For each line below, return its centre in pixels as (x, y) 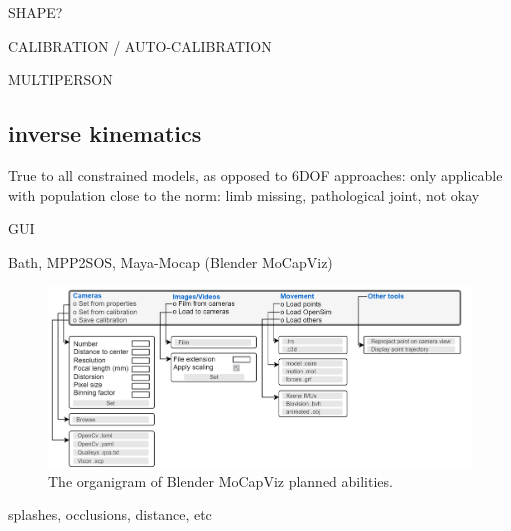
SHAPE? (35, 12)
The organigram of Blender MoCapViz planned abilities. (220, 480)
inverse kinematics (105, 133)
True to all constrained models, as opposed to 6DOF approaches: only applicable (255, 174)
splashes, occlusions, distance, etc (110, 514)
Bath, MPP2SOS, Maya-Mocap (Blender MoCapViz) (170, 261)
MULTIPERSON (60, 79)
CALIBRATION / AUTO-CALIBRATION (140, 45)
